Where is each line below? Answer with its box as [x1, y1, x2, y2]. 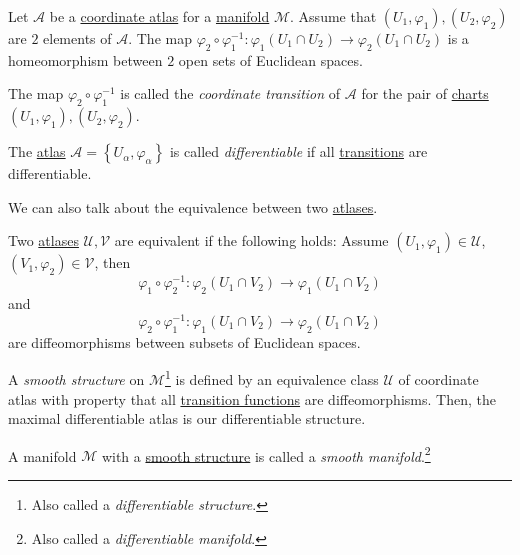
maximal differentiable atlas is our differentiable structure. [8, 408, 366, 429]
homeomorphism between [8, 49, 163, 70]
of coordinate [398, 368, 479, 389]
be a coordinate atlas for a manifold [49, 6, 270, 26]
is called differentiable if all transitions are [169, 141, 428, 162]
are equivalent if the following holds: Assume [114, 230, 389, 251]
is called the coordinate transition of [120, 83, 341, 104]
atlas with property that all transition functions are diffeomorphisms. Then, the [8, 388, 496, 409]
